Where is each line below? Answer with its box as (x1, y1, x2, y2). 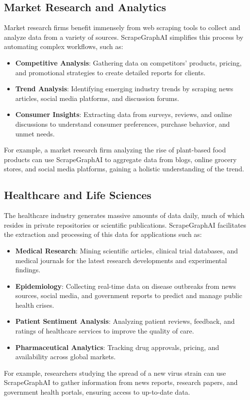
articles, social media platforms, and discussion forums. (15, 93, 179, 103)
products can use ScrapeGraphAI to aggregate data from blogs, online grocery (4, 154, 237, 164)
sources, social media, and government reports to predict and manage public (15, 290, 242, 300)
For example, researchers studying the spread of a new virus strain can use (4, 367, 226, 378)
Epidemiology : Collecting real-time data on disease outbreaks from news (15, 281, 236, 291)
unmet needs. (15, 128, 55, 138)
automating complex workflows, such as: (4, 41, 123, 51)
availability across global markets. (15, 351, 116, 362)
